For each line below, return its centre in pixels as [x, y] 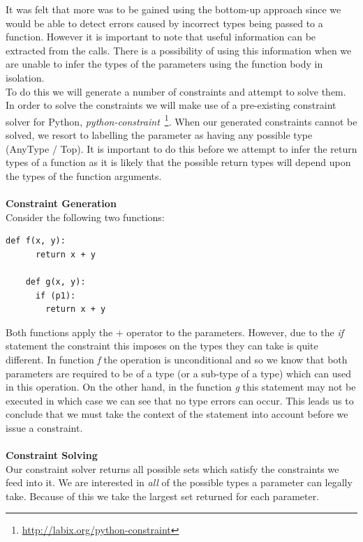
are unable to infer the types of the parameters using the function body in [164, 64]
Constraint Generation [61, 203]
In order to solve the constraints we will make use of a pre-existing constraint [171, 105]
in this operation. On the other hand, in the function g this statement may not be [181, 387]
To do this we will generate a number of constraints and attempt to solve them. [176, 91]
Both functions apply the [59, 332]
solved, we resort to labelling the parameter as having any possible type [159, 135]
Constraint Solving [52, 455]
